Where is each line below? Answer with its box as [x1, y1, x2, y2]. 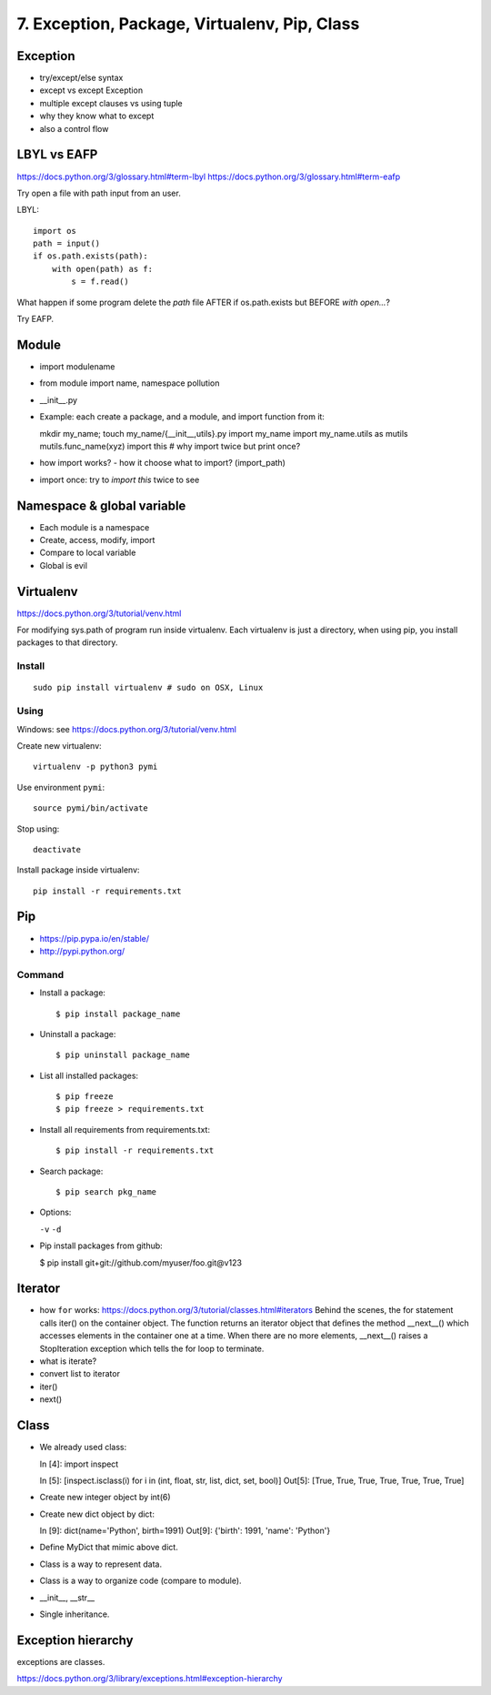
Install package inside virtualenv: [16, 864, 140, 875]
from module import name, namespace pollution [39, 378, 220, 388]
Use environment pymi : [16, 782, 105, 792]
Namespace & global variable [16, 498, 186, 513]
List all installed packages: [39, 1070, 139, 1081]
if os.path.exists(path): [33, 251, 149, 261]
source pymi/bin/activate [33, 803, 149, 813]
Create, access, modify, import [39, 534, 155, 545]
